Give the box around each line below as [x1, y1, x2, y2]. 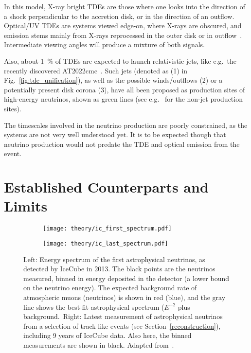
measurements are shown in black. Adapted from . [23, 339, 174, 350]
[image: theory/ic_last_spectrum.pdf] [43, 240, 168, 247]
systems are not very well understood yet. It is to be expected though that [4, 129, 226, 140]
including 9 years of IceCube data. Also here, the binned [23, 330, 192, 340]
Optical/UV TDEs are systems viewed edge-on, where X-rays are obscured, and [4, 20, 242, 31]
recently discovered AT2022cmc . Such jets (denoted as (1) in [4, 65, 188, 75]
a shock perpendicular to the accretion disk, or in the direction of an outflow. [4, 11, 234, 21]
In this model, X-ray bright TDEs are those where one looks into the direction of [4, 1, 245, 11]
